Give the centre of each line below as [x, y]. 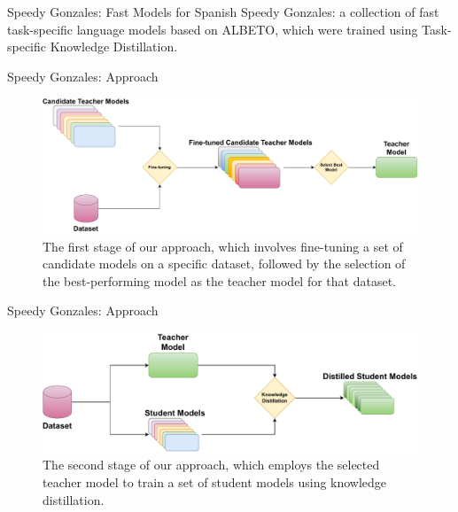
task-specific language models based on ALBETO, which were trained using [213, 29]
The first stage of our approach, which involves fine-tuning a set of [223, 246]
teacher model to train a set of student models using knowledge [215, 481]
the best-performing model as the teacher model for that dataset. [219, 280]
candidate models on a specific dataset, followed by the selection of [224, 264]
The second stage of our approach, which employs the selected [211, 465]
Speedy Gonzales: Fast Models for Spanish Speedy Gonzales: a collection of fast [223, 12]
